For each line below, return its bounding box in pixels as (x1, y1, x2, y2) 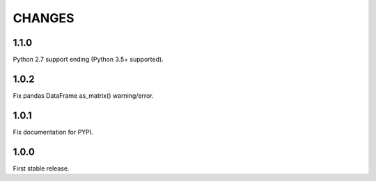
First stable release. (13, 164, 70, 173)
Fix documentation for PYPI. (13, 128, 93, 136)
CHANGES (13, 10, 75, 26)
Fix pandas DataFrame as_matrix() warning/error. (13, 91, 154, 100)
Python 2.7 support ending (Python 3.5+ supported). (13, 55, 164, 64)
